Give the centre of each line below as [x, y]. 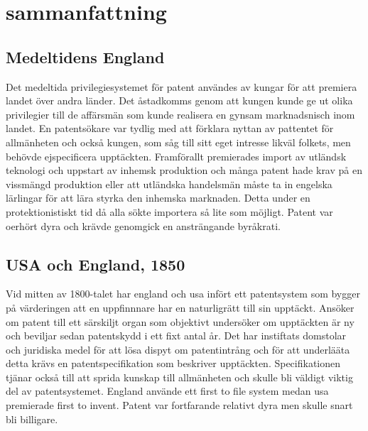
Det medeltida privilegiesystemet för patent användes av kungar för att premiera [182, 86]
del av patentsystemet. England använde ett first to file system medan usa [167, 391]
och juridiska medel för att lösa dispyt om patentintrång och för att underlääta [178, 349]
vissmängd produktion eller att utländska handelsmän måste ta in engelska [169, 184]
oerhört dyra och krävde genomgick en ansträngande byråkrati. [143, 225]
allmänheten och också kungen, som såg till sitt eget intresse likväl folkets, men [178, 142]
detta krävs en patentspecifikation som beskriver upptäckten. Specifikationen [173, 363]
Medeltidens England [85, 56]
